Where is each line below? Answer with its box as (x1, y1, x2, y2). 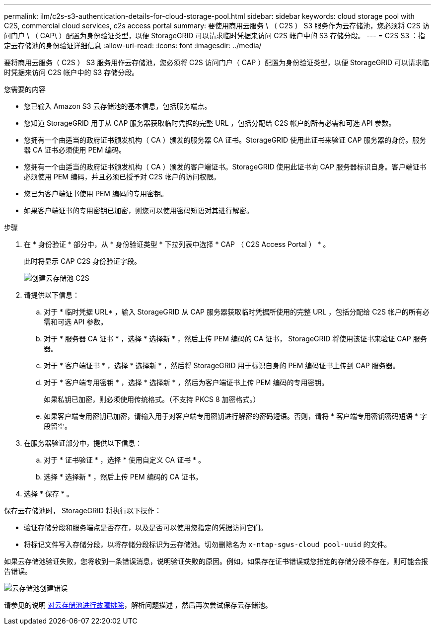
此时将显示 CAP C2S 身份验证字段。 (24, 257, 142, 265)
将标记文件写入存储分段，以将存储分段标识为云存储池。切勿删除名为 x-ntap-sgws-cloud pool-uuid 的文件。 (24, 540, 391, 549)
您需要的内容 (4, 85, 46, 93)
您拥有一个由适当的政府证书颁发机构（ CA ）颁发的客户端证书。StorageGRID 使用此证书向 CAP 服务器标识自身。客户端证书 (24, 162, 427, 171)
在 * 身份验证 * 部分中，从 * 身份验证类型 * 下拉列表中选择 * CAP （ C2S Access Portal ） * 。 (24, 240, 330, 248)
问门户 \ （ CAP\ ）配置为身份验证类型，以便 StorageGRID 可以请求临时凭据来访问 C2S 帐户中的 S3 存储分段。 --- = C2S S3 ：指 (4, 31, 426, 40)
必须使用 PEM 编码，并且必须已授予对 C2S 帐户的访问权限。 (24, 172, 220, 181)
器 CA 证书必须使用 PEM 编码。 (24, 146, 126, 154)
